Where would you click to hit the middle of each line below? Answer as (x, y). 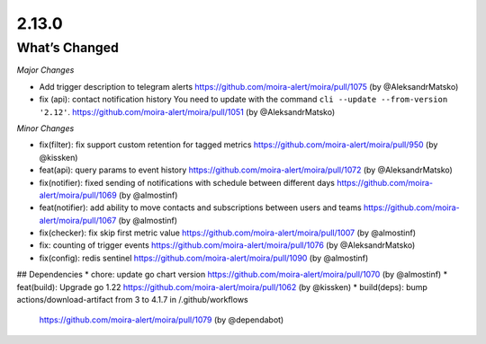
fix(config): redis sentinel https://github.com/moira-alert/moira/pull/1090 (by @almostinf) (204, 258)
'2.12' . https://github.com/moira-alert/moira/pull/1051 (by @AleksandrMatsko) (187, 111)
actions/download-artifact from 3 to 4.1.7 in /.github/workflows (132, 300)
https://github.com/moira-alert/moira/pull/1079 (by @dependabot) (162, 320)
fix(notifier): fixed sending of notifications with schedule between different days (187, 182)
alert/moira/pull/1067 (78, 220)
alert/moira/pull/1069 (78, 195)
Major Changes (45, 70)
